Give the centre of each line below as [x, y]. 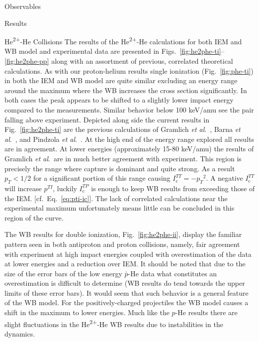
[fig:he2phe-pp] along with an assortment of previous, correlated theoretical [119, 61]
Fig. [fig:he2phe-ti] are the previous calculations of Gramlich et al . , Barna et [123, 129]
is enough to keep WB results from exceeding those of [173, 188]
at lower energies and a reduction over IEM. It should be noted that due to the [125, 264]
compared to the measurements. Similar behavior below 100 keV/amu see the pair [129, 110]
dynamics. [20, 333]
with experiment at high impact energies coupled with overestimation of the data [128, 254]
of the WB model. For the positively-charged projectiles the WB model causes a [127, 302]
